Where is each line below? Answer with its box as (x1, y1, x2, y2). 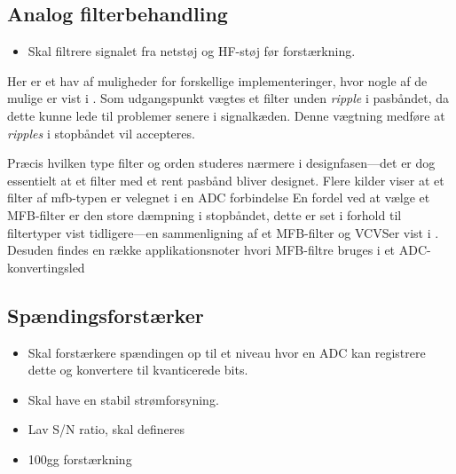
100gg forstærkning (28, 449, 132, 468)
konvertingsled (7, 257, 85, 276)
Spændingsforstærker (7, 301, 204, 328)
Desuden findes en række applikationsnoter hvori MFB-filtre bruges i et (7, 241, 396, 259)
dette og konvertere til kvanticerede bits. (28, 360, 248, 379)
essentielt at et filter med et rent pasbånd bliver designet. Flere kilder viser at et (7, 170, 444, 189)
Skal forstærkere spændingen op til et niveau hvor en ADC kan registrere (28, 343, 426, 361)
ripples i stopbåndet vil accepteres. (7, 123, 195, 142)
